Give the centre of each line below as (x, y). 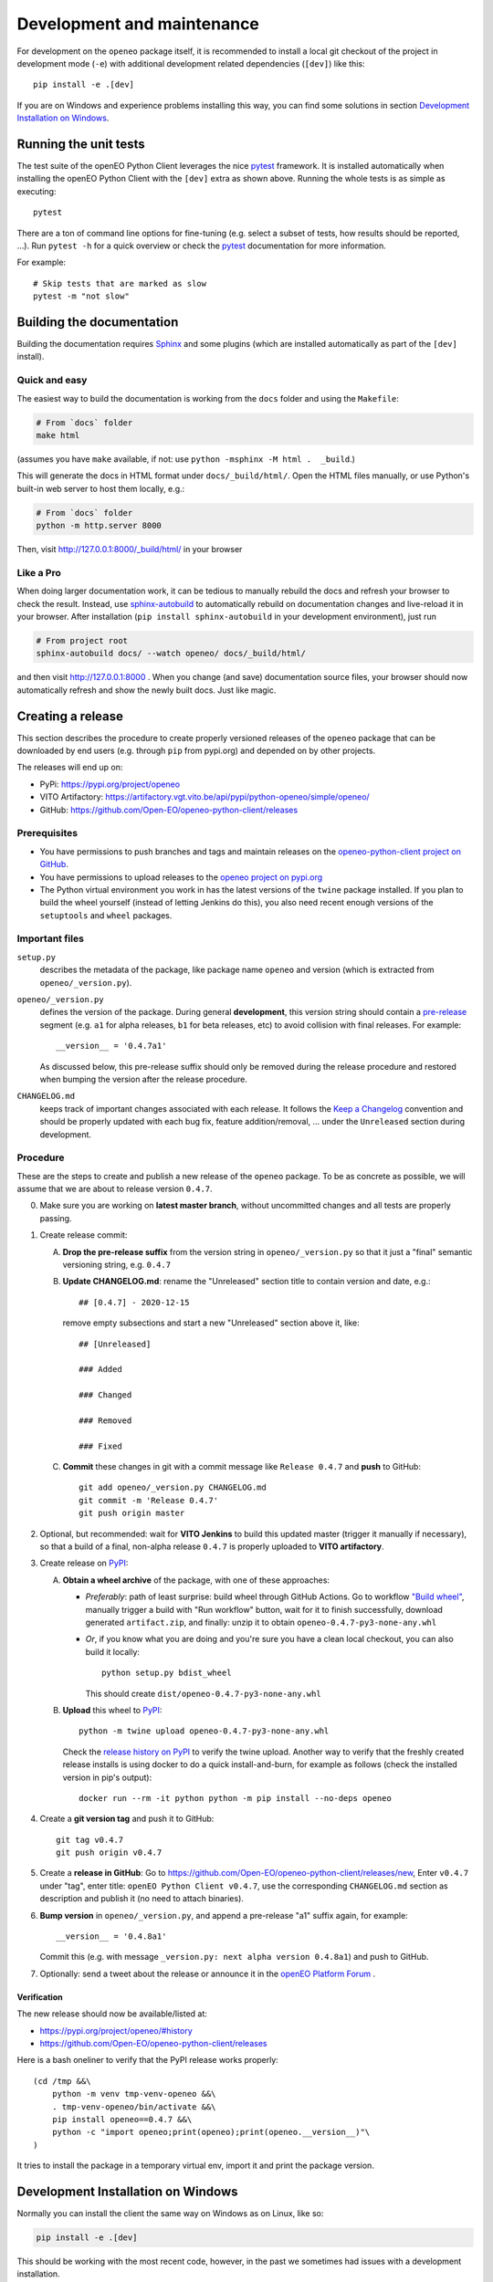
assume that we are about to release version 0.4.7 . (115, 1189)
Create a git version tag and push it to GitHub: (127, 1819)
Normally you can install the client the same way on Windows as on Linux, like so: (170, 2214)
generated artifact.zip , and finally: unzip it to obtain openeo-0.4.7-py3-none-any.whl (261, 1622)
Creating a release (70, 716)
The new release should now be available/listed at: (112, 2014)
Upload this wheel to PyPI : (112, 1710)
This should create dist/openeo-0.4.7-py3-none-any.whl (203, 1693)
